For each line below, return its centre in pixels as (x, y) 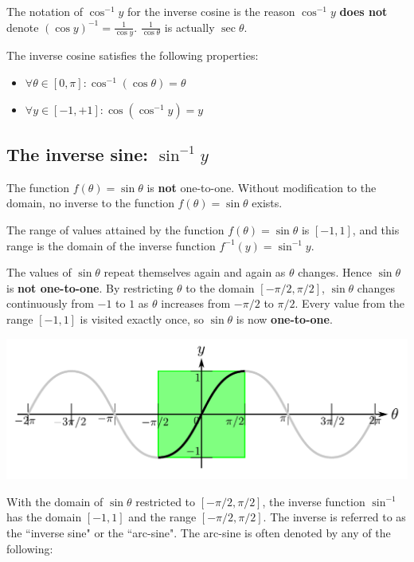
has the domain (44, 517)
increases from (196, 303)
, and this (376, 230)
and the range (162, 517)
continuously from (50, 303)
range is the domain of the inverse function (111, 245)
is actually (189, 27)
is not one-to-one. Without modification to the (262, 187)
